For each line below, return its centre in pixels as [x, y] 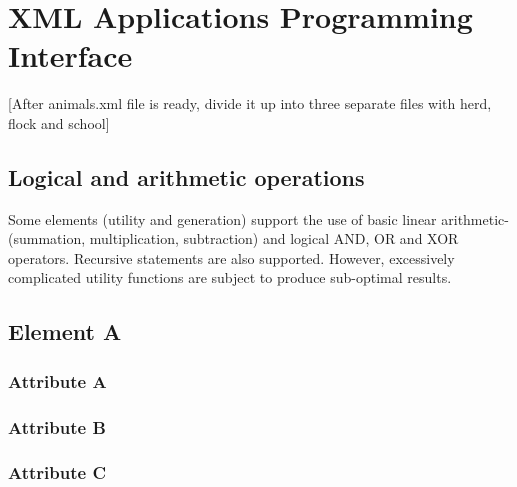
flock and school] [59, 122]
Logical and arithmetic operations [186, 176]
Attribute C [57, 472]
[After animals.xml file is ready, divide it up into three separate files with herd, [250, 103]
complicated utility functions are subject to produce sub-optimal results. [230, 277]
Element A [65, 331]
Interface [70, 55]
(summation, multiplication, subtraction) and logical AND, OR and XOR [233, 238]
